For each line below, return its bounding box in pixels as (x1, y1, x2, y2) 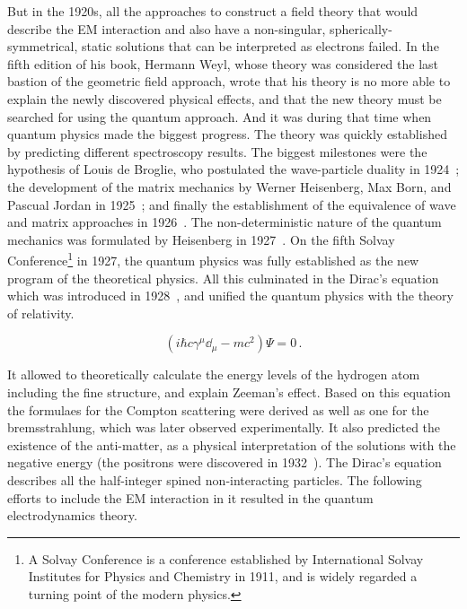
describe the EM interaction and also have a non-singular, (7, 19, 326, 38)
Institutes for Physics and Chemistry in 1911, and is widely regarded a (28, 567, 418, 586)
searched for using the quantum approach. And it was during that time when (7, 107, 432, 126)
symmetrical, (7, 37, 78, 56)
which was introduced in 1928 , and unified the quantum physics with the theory (7, 286, 454, 305)
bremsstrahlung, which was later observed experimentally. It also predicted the (7, 418, 441, 437)
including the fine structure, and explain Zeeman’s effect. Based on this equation (7, 382, 451, 401)
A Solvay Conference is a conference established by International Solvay (28, 549, 424, 568)
